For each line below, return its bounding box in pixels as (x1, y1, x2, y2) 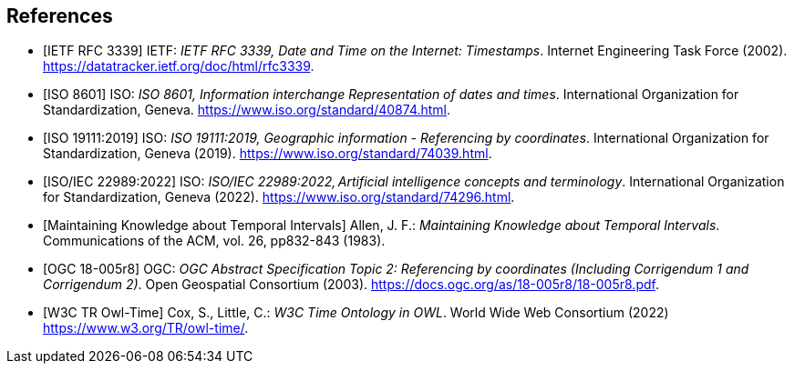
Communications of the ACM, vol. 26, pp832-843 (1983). (43, 233, 386, 249)
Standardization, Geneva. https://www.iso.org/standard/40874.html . (43, 102, 451, 118)
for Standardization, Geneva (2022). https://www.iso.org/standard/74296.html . (43, 189, 515, 206)
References (6, 5, 113, 27)
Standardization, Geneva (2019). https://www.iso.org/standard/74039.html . (43, 145, 492, 162)
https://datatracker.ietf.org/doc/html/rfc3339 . (43, 58, 315, 75)
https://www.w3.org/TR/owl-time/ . (43, 320, 249, 336)
